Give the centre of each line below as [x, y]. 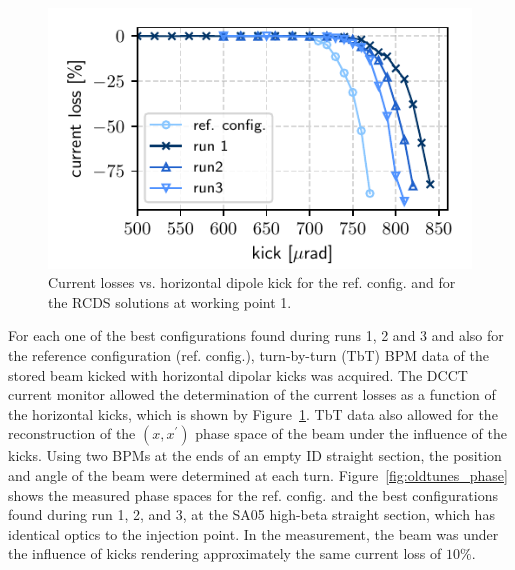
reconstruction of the [72, 433]
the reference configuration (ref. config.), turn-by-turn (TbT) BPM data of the [248, 355]
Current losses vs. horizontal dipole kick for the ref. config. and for [252, 282]
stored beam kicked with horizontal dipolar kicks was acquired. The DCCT [238, 374]
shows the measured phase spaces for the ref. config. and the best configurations [253, 494]
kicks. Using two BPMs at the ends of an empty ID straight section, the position [255, 455]
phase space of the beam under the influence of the [351, 433]
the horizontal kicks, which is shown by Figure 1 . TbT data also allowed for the [253, 413]
